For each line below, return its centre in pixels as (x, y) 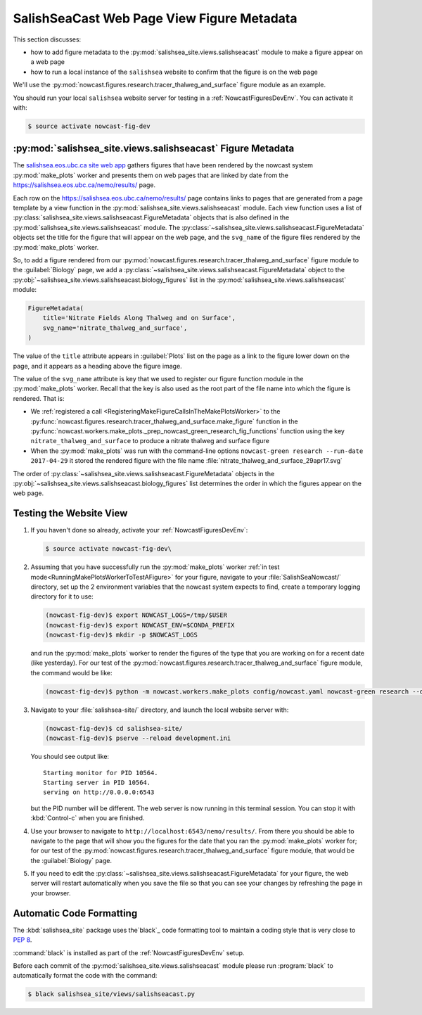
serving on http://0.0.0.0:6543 (99, 792)
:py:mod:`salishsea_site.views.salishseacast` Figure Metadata (154, 149)
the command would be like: (71, 672)
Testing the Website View (70, 513)
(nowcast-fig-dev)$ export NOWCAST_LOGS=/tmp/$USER (136, 615)
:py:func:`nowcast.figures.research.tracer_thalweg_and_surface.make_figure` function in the (164, 421)
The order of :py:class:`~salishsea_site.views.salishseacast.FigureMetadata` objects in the (144, 473)
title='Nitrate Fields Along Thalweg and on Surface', (139, 318)
